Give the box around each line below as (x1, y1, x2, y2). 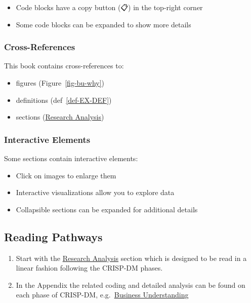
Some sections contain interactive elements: (4, 153, 138, 163)
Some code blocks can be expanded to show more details (16, 19, 191, 29)
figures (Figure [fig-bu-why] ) (16, 78, 105, 88)
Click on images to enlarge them (16, 170, 116, 180)
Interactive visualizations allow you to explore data (16, 187, 175, 198)
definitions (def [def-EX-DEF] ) (16, 94, 112, 105)
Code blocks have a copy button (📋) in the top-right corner (16, 2, 203, 12)
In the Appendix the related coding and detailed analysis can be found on (16, 279, 245, 290)
